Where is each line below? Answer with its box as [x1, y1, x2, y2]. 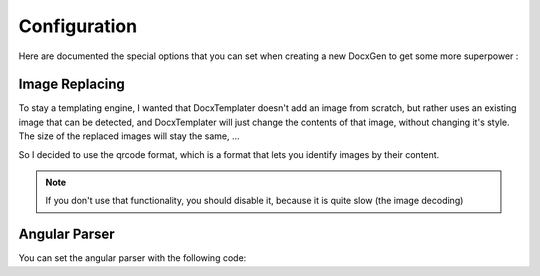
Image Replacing [18, 76, 125, 93]
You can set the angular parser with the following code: [18, 252, 247, 264]
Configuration [18, 15, 138, 37]
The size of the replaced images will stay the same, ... [18, 130, 240, 142]
